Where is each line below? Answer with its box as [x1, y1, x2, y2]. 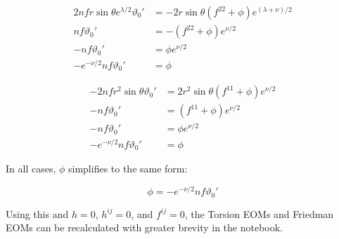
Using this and [6, 206, 69, 221]
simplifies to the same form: [68, 161, 188, 176]
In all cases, [6, 161, 56, 176]
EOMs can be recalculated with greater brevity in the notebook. [6, 220, 283, 235]
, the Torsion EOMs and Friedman [184, 206, 334, 221]
